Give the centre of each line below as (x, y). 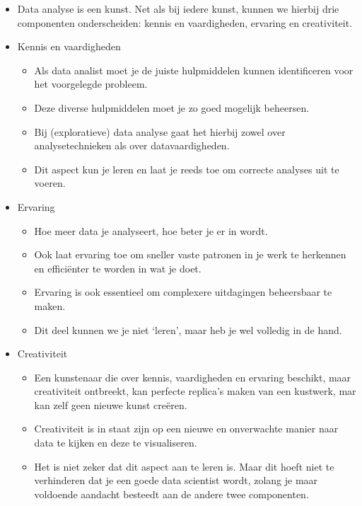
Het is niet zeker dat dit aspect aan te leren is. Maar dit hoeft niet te (184, 466)
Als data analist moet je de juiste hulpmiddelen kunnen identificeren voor (194, 70)
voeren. (50, 183)
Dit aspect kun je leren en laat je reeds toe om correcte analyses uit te (187, 169)
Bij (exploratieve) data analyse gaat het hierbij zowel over (160, 131)
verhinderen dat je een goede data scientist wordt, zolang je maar (176, 480)
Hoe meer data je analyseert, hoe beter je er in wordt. (151, 230)
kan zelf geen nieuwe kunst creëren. (111, 404)
